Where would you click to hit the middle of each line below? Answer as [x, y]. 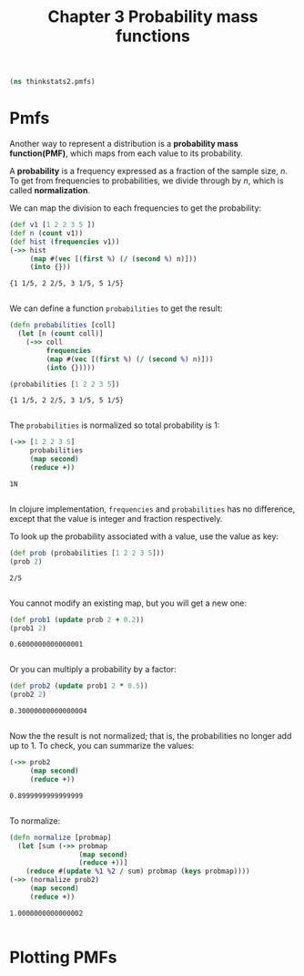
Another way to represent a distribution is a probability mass [124, 144]
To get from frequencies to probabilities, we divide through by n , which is [147, 181]
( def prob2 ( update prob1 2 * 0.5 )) [79, 686]
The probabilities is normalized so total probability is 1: [115, 425]
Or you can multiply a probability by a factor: [93, 670]
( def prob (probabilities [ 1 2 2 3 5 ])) [87, 553]
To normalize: [35, 820]
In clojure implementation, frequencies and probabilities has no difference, [152, 509]
